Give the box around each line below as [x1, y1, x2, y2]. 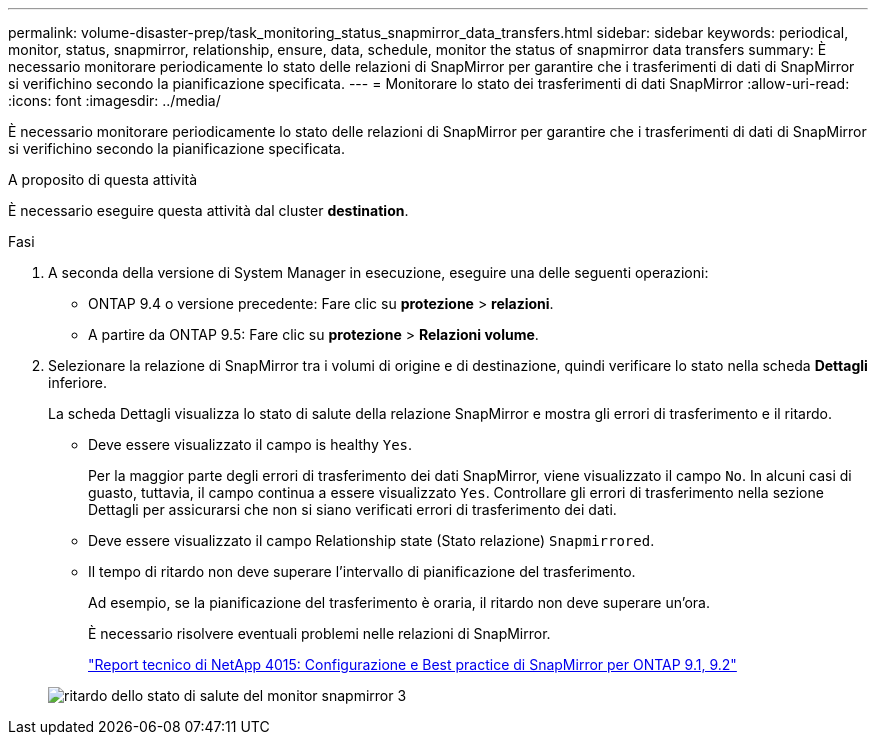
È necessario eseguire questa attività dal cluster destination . [8, 202, 409, 219]
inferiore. [48, 374, 108, 391]
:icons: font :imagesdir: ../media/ [8, 92, 221, 109]
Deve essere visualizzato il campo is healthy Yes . [88, 436, 413, 453]
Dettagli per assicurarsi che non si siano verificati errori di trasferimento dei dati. [88, 501, 617, 518]
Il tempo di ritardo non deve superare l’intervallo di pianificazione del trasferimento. [88, 563, 636, 580]
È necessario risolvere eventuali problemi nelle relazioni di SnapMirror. [88, 625, 551, 642]
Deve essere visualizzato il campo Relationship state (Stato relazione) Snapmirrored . [88, 532, 655, 549]
